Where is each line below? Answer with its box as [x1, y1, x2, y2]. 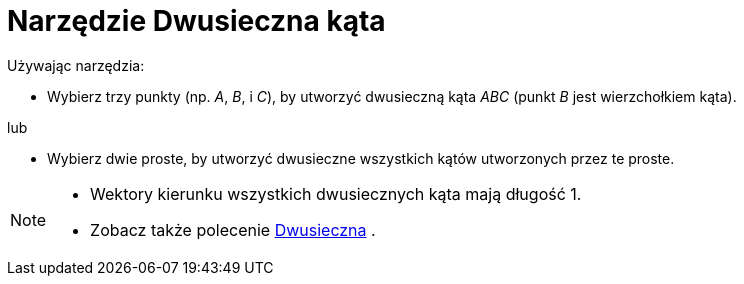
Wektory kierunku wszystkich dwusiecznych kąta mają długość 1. [90, 183, 582, 204]
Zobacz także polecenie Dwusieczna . [90, 219, 376, 240]
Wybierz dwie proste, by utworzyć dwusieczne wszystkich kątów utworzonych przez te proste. [47, 149, 675, 167]
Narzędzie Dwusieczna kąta [7, 4, 386, 38]
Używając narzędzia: [7, 56, 145, 74]
